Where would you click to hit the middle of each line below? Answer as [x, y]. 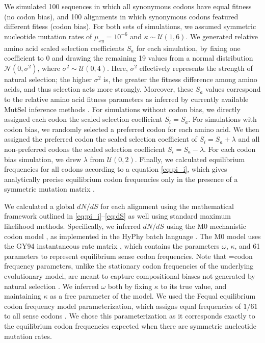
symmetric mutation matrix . [49, 189]
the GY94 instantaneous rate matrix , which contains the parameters [112, 246]
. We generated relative [222, 36]
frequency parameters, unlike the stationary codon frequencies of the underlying [129, 266]
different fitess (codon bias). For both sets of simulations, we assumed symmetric [130, 26]
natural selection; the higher [48, 79]
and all [249, 139]
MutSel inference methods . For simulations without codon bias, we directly [122, 109]
